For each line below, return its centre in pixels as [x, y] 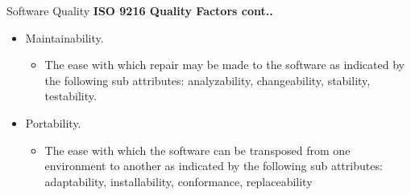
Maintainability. [64, 37]
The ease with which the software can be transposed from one [197, 150]
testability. [71, 96]
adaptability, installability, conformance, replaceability [179, 181]
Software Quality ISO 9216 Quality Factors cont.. [140, 10]
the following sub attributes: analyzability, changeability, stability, [208, 80]
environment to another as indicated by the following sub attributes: [214, 166]
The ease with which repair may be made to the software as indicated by [224, 65]
